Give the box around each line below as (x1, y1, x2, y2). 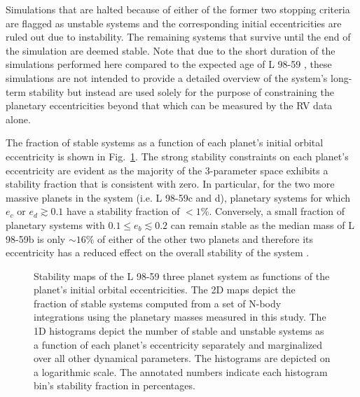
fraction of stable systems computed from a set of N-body (34, 295, 282, 310)
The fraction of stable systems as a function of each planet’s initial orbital (6, 135, 324, 150)
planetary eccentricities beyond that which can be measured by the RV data (6, 98, 333, 113)
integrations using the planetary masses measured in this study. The (34, 309, 326, 324)
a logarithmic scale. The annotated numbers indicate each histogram (34, 364, 328, 379)
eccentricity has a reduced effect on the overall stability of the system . (6, 245, 310, 260)
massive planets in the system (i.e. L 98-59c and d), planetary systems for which (6, 190, 351, 204)
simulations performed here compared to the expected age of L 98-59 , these (6, 57, 332, 71)
